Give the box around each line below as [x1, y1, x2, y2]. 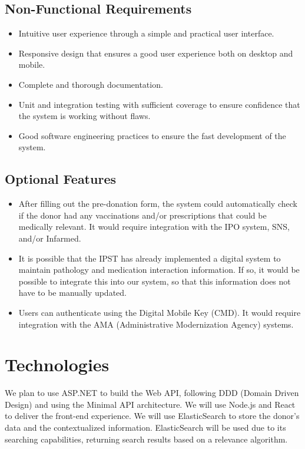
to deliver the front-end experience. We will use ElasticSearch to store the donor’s [5, 410, 300, 422]
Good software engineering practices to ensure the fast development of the [18, 129, 286, 141]
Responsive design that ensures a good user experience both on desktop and [18, 47, 293, 59]
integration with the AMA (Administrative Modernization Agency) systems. [18, 318, 294, 330]
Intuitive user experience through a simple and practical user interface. [18, 27, 274, 39]
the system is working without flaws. [18, 110, 151, 122]
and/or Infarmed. [18, 232, 81, 244]
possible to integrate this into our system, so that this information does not [18, 275, 291, 287]
